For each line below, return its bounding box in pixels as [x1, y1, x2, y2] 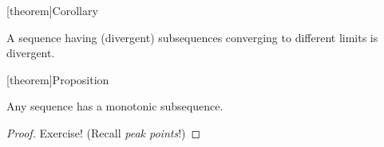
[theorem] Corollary [6, 2, 98, 18]
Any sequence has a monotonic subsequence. [6, 98, 224, 114]
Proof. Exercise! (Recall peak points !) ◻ [6, 124, 201, 141]
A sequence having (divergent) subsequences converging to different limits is [6, 29, 378, 45]
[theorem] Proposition [6, 71, 109, 87]
